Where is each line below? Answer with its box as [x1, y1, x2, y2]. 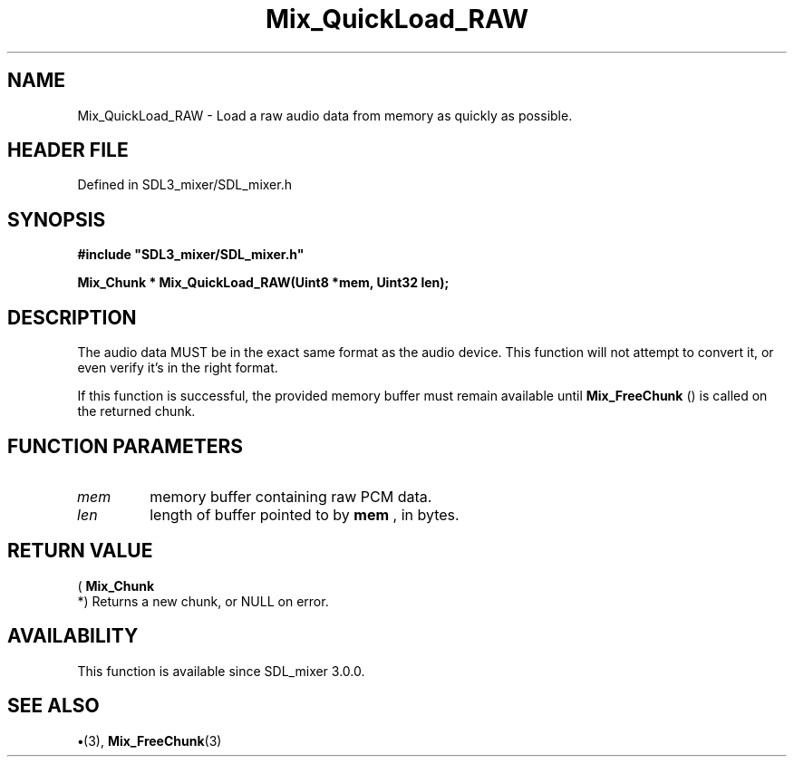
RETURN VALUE [7, 539, 153, 563]
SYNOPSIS [7, 208, 106, 231]
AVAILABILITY [7, 624, 139, 648]
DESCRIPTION [7, 305, 137, 329]
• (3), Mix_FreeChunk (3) [77, 732, 222, 749]
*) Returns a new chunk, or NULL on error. [77, 593, 329, 609]
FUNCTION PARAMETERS [7, 434, 243, 458]
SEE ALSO [7, 694, 100, 718]
